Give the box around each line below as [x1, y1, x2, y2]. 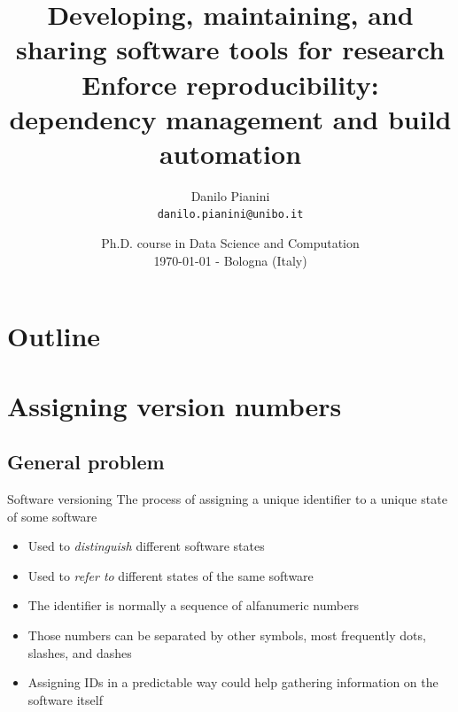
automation [159, 135, 302, 171]
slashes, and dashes [27, 643, 132, 662]
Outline [7, 318, 101, 354]
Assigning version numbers [7, 387, 342, 423]
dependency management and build [9, 100, 452, 136]
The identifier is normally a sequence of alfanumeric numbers [27, 596, 360, 615]
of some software [7, 507, 97, 525]
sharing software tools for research [16, 31, 445, 67]
